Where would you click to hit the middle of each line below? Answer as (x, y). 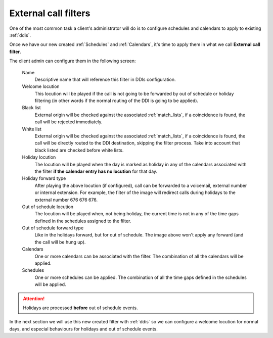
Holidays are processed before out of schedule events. (80, 308)
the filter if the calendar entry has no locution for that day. (96, 171)
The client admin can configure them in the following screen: (73, 61)
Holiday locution (39, 157)
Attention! (34, 299)
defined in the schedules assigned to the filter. (83, 221)
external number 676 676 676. (66, 200)
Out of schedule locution (48, 207)
